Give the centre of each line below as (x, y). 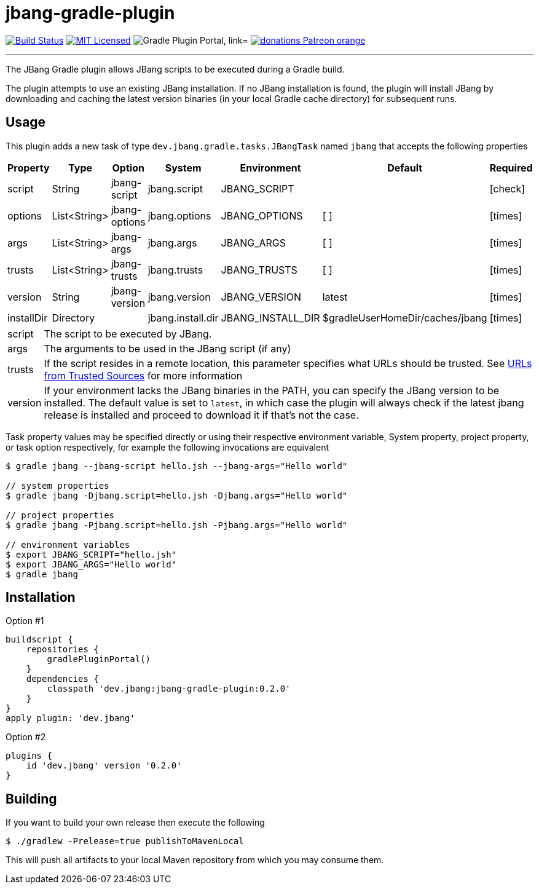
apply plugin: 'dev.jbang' (70, 718)
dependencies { (62, 679)
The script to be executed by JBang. (128, 334)
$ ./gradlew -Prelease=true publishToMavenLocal (125, 841)
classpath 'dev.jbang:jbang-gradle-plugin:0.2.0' (169, 689)
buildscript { (39, 640)
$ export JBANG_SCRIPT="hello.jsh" (91, 554)
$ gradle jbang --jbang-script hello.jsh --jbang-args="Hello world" (177, 466)
